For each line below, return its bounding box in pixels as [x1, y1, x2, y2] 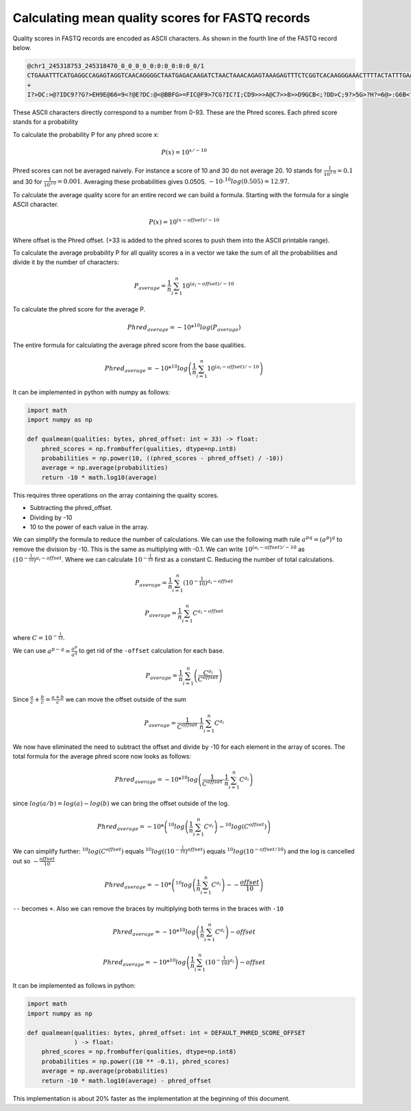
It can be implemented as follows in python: [12, 982, 136, 990]
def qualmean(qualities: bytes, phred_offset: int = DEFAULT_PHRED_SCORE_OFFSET [27, 1029, 306, 1036]
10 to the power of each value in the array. [29, 522, 149, 531]
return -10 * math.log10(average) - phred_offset [41, 1077, 212, 1084]
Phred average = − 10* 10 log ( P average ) [127, 322, 241, 333]
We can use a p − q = [12, 646, 71, 655]
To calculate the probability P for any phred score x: [12, 130, 159, 138]
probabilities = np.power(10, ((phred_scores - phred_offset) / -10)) [41, 454, 284, 462]
